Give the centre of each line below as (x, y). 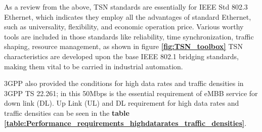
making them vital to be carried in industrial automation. (94, 66)
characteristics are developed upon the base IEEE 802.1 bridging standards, (121, 56)
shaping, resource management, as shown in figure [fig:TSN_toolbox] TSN (123, 46)
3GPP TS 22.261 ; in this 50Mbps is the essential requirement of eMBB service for (131, 93)
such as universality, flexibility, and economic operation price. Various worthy (124, 27)
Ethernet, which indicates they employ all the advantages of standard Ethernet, (128, 16)
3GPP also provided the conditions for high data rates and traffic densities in (124, 83)
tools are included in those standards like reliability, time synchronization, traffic (129, 36)
